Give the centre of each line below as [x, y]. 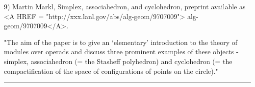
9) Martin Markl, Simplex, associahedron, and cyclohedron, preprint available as [125, 6]
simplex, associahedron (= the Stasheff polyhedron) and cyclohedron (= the [118, 61]
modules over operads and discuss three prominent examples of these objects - [121, 52]
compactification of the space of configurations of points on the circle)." [111, 71]
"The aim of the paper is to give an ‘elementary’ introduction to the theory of [121, 42]
